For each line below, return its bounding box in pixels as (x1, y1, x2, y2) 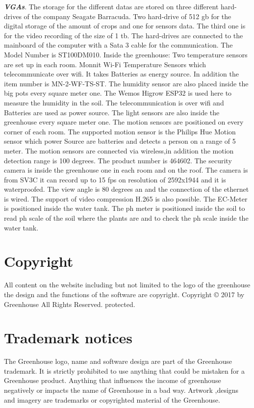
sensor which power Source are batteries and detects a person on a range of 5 (4, 136, 236, 146)
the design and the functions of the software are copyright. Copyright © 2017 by (4, 289, 245, 299)
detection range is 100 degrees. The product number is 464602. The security (4, 155, 232, 165)
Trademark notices (4, 328, 132, 348)
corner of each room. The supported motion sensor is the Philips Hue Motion (4, 126, 236, 136)
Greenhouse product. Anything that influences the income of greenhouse (4, 375, 221, 385)
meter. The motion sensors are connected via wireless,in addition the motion (4, 145, 234, 155)
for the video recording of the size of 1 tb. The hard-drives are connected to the (4, 30, 243, 40)
